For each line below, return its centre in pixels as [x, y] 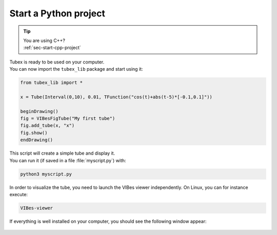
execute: [19, 194]
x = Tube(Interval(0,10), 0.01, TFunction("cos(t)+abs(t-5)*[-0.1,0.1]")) [116, 97]
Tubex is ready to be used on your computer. [57, 62]
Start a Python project [57, 13]
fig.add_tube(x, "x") [47, 126]
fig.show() [34, 133]
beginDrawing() [39, 111]
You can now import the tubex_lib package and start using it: [76, 69]
